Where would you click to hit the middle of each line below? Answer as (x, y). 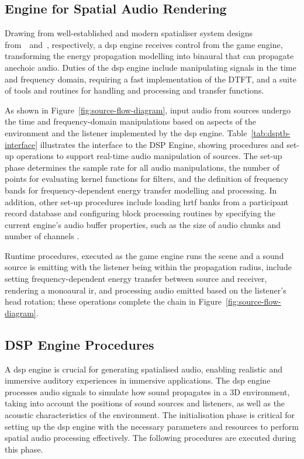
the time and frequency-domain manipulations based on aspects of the (131, 121)
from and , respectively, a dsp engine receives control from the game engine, (144, 44)
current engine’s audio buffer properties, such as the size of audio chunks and (143, 224)
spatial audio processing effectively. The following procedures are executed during (151, 438)
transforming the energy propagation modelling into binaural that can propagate (149, 56)
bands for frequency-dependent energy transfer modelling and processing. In (141, 190)
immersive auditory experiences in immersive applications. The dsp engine (138, 380)
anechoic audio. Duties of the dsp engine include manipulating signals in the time (151, 67)
